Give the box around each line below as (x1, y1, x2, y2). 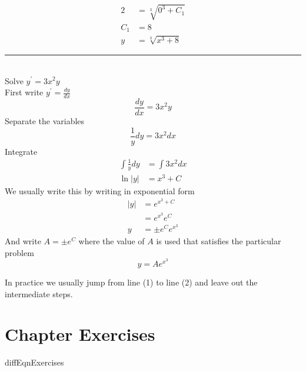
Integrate (5, 145, 38, 157)
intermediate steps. (5, 287, 73, 300)
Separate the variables (5, 114, 85, 127)
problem (5, 246, 34, 258)
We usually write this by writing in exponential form (5, 184, 195, 197)
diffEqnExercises (5, 356, 64, 368)
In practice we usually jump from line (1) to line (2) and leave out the (5, 276, 258, 288)
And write (5, 235, 41, 247)
